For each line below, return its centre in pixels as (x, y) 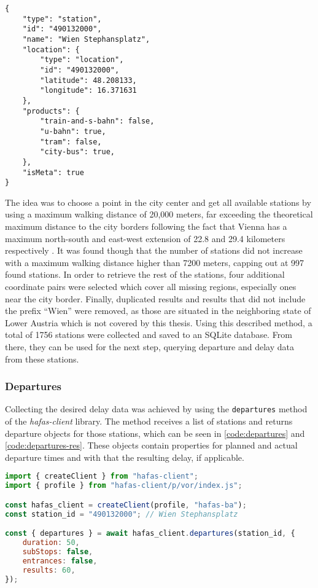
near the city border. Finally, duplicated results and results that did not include (155, 298)
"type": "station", (62, 19)
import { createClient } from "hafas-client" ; (102, 476)
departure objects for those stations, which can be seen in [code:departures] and (155, 433)
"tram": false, (71, 142)
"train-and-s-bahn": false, (97, 121)
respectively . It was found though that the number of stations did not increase (154, 250)
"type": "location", (82, 60)
